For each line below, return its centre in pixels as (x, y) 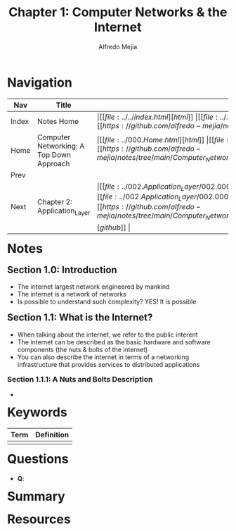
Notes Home (58, 121)
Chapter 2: (55, 201)
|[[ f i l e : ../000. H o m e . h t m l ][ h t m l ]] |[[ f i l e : (163, 140)
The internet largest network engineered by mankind (93, 287)
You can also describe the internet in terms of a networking (103, 357)
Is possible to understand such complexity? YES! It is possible (107, 301)
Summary (36, 496)
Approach (53, 163)
